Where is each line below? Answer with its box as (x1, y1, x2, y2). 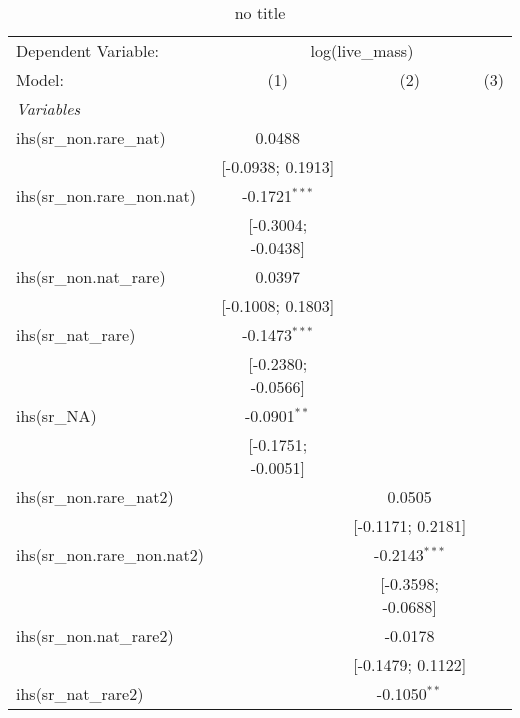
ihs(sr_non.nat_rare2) (16, 624, 174, 647)
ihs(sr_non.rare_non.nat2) (16, 543, 204, 566)
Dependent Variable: (16, 39, 159, 62)
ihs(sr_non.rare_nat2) (16, 485, 174, 508)
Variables (16, 97, 81, 120)
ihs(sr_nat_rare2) (16, 682, 144, 705)
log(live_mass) (310, 39, 414, 62)
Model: (16, 68, 65, 91)
